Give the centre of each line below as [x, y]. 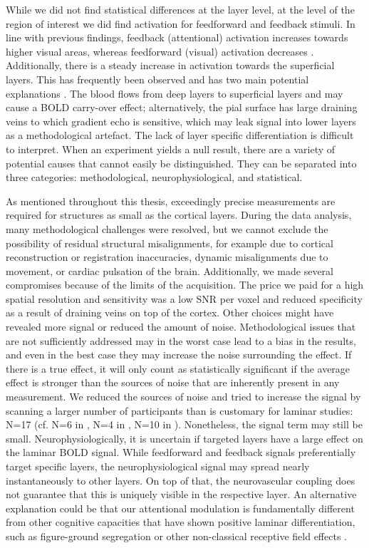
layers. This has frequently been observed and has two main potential [157, 79]
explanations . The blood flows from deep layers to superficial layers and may [175, 93]
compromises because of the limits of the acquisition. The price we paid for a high [185, 285]
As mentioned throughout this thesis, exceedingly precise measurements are [171, 201]
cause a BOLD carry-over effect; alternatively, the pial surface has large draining [182, 107]
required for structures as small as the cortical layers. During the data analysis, [179, 215]
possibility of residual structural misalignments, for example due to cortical [170, 243]
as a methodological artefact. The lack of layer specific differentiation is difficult [180, 135]
